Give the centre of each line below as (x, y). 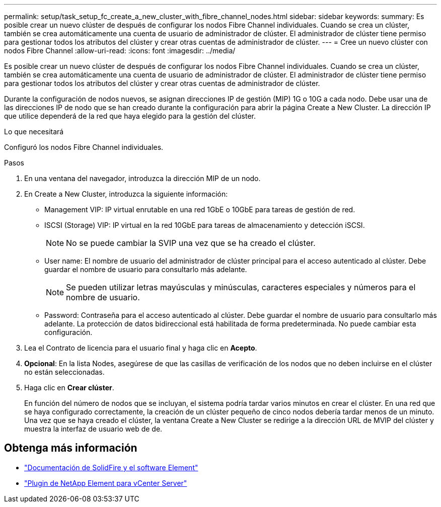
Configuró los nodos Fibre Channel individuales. (84, 147)
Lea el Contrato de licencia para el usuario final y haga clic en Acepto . (141, 348)
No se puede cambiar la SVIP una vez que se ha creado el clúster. (191, 243)
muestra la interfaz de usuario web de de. (93, 429)
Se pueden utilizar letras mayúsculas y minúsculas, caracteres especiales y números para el (241, 287)
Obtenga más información (71, 448)
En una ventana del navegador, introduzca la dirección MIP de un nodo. (142, 178)
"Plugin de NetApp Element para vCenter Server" (106, 483)
